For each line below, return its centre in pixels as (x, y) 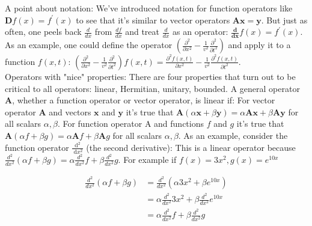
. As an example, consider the (233, 135)
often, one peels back (43, 32)
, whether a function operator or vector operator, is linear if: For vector (144, 100)
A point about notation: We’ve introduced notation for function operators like (149, 8)
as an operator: (200, 32)
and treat (142, 32)
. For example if (147, 159)
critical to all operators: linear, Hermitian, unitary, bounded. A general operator (152, 88)
